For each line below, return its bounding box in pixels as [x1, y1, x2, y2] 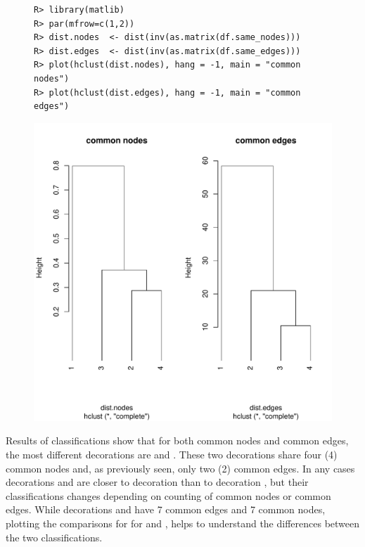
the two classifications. [6, 529, 103, 544]
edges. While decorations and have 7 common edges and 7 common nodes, [6, 502, 326, 517]
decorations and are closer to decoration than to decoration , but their [6, 475, 309, 489]
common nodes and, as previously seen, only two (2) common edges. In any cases [6, 461, 355, 475]
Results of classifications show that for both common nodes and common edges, [6, 433, 349, 448]
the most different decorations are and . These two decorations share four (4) [6, 446, 338, 461]
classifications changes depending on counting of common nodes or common [6, 488, 331, 503]
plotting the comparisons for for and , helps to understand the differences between [6, 515, 360, 530]
